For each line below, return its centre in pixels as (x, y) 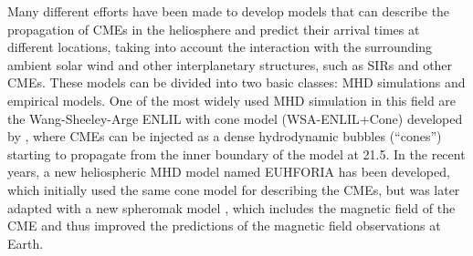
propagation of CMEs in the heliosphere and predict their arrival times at (214, 29)
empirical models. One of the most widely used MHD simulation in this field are (232, 100)
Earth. (26, 243)
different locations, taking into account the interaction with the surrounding (220, 47)
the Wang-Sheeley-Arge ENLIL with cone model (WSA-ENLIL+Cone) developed (235, 118)
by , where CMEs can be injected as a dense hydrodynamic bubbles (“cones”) (225, 136)
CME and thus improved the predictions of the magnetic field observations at (224, 225)
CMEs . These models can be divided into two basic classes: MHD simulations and (236, 82)
